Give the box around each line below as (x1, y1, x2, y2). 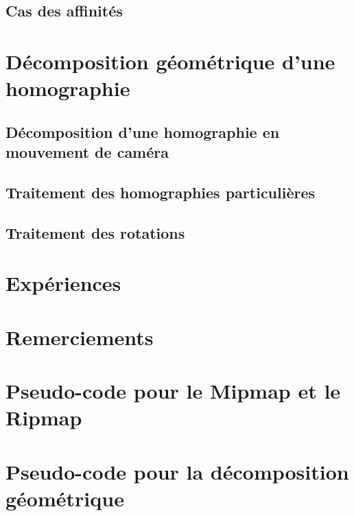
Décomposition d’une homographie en (5, 121, 280, 142)
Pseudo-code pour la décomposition (5, 457, 349, 485)
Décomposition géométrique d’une (5, 47, 335, 75)
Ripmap (5, 403, 82, 432)
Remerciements (5, 322, 154, 351)
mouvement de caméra (5, 141, 169, 163)
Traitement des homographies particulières (5, 181, 316, 202)
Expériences (5, 269, 121, 297)
